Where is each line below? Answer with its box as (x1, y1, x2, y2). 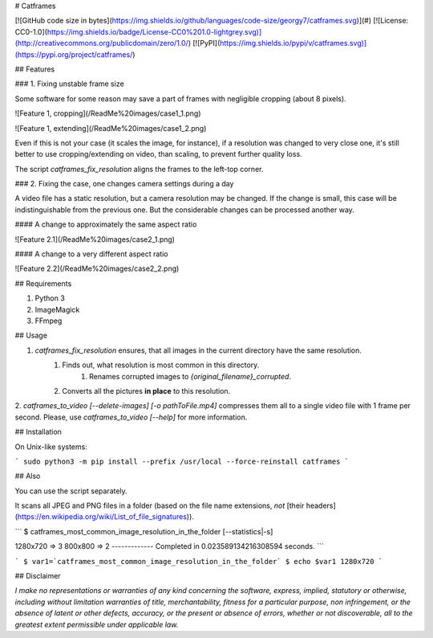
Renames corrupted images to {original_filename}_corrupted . (89, 371, 292, 381)
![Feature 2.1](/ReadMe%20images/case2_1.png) (14, 234, 176, 244)
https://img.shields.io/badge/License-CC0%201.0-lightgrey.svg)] (47, 27, 262, 36)
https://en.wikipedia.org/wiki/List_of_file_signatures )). (17, 512, 194, 521)
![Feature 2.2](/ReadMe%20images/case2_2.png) (14, 264, 180, 273)
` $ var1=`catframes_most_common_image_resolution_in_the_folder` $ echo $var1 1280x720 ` (14, 557, 383, 566)
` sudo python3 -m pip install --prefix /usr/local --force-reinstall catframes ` (14, 456, 349, 466)
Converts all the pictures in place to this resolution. (62, 386, 231, 395)
